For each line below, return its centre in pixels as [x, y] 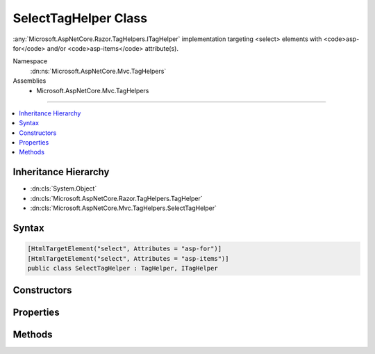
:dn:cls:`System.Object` [64, 188]
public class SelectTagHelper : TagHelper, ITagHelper [123, 268]
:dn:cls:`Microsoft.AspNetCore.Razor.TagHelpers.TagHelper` [116, 198]
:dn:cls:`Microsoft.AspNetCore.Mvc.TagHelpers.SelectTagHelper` [124, 208]
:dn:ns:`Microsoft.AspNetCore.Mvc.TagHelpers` [98, 71]
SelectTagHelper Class [80, 18]
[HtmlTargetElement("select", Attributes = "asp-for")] [125, 249]
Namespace [30, 61]
